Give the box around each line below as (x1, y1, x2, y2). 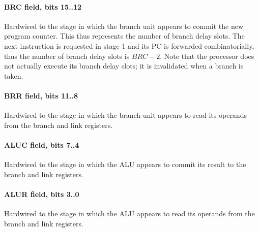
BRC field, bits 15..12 (4, 1, 82, 12)
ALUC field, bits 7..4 (4, 139, 79, 150)
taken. (4, 70, 23, 81)
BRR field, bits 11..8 (4, 90, 78, 101)
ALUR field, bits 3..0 (4, 188, 79, 199)
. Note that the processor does (160, 50, 254, 61)
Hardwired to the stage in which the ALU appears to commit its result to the (4, 159, 246, 170)
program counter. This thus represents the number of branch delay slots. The (4, 30, 245, 41)
